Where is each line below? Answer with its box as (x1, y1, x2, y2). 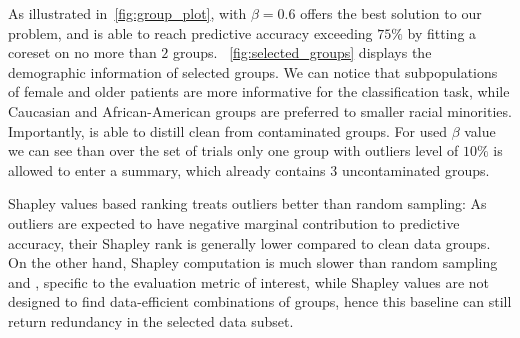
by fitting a (407, 22, 477, 43)
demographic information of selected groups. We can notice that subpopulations (8, 61, 498, 82)
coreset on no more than (8, 42, 157, 63)
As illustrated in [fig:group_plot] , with (8, 3, 247, 23)
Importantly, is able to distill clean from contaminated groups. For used (8, 120, 447, 141)
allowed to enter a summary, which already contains (8, 159, 326, 180)
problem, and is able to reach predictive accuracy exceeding (8, 22, 373, 43)
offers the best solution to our (300, 3, 482, 23)
